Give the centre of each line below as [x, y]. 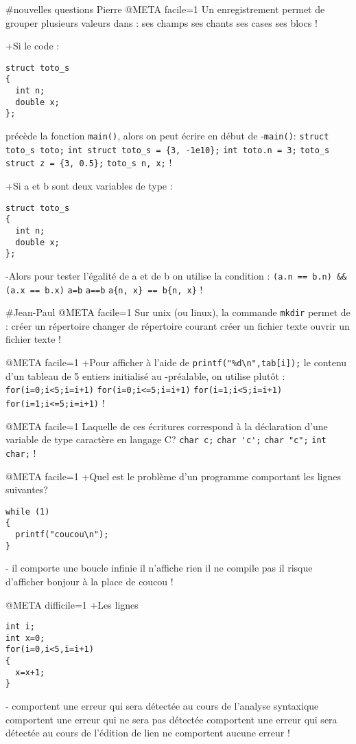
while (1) [28, 511]
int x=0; [25, 638]
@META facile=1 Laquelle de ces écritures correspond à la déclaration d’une [167, 426]
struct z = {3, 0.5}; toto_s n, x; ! [89, 162]
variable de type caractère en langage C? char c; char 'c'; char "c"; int [166, 439]
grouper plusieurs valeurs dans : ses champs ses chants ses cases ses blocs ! [162, 22]
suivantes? [27, 489]
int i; [20, 627]
